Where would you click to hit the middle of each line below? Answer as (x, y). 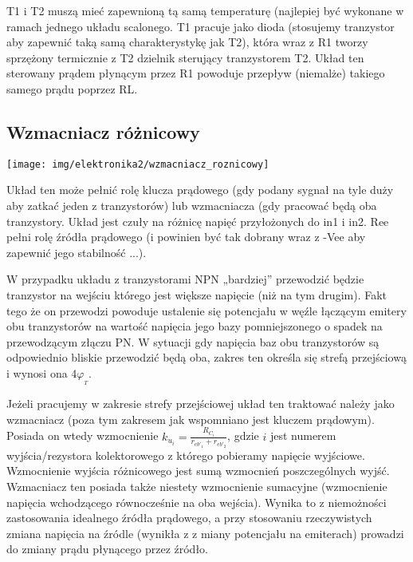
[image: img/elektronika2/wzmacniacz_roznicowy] (138, 164)
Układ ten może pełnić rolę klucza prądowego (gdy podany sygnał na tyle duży (200, 190)
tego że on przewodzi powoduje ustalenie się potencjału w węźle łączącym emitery (206, 310)
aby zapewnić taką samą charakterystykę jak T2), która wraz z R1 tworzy (187, 42)
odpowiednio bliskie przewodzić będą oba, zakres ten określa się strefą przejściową (206, 357)
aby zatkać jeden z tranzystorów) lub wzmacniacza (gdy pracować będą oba (192, 206)
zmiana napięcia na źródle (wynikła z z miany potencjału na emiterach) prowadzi (205, 533)
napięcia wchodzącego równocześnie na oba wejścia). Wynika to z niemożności (197, 502)
